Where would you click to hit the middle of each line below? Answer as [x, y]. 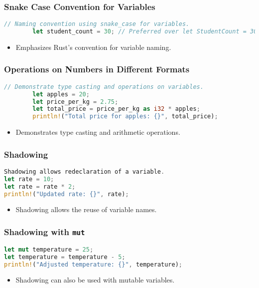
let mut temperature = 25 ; [49, 249]
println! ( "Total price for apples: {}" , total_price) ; [125, 117]
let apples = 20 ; [61, 94]
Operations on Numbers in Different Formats [97, 69]
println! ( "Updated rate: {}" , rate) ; [66, 194]
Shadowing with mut [45, 231]
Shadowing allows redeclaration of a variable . [84, 171]
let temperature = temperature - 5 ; [65, 257]
